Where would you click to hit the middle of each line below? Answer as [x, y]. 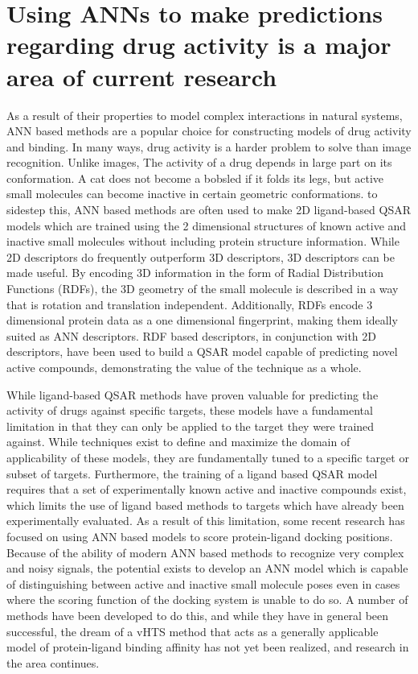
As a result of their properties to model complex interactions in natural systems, [205, 115]
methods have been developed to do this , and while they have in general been [198, 615]
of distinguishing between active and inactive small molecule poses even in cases [203, 583]
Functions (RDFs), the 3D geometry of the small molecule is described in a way [203, 289]
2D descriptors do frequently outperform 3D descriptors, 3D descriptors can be [201, 256]
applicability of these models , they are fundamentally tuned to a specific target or [208, 457]
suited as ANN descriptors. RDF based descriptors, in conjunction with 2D [191, 335]
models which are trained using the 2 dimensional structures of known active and [207, 225]
